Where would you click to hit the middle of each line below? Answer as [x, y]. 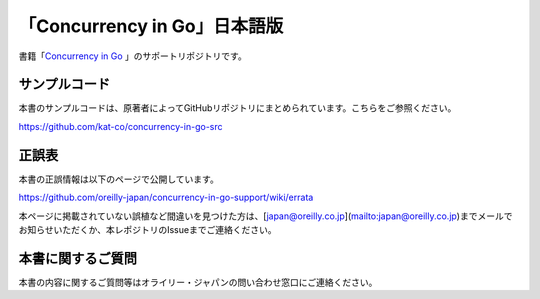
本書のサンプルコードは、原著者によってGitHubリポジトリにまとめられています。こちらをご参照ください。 [237, 108]
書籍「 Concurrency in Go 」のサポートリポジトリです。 [132, 56]
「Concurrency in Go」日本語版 [151, 26]
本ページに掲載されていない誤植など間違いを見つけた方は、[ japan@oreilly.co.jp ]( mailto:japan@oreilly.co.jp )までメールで [265, 216]
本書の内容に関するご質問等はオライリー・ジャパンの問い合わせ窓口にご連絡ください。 [198, 282]
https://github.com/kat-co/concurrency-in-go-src [120, 126]
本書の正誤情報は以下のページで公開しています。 [118, 179]
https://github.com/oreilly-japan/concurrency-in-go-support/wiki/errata [166, 197]
